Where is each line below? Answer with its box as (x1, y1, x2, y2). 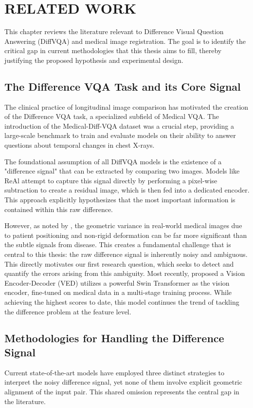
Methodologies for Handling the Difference (4, 330, 224, 345)
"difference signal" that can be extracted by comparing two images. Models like (4, 166, 240, 176)
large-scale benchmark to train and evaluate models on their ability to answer (4, 130, 236, 140)
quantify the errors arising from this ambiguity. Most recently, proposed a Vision (4, 268, 245, 278)
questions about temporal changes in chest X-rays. (4, 140, 155, 150)
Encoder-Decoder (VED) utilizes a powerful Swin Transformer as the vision (4, 277, 230, 288)
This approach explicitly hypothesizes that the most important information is (4, 194, 235, 205)
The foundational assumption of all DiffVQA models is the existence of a (4, 156, 222, 166)
